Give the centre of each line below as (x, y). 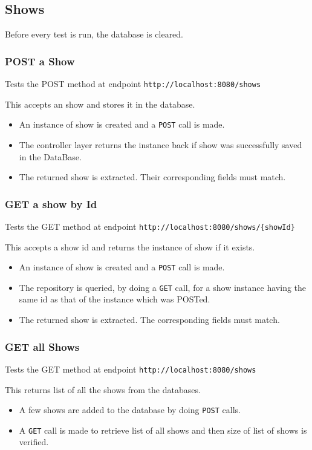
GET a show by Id (51, 204)
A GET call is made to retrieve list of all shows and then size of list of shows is (163, 430)
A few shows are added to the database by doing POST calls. (130, 410)
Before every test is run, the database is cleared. (94, 34)
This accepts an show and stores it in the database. (100, 104)
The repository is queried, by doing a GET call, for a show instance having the (163, 287)
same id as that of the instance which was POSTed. (115, 299)
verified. (34, 442)
